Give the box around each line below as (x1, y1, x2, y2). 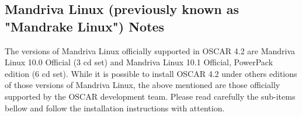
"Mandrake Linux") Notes (5, 17, 165, 35)
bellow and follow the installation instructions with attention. (5, 101, 225, 114)
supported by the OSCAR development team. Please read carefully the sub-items (5, 90, 296, 102)
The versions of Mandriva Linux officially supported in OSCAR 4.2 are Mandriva (5, 44, 296, 57)
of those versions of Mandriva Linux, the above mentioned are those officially (5, 79, 280, 91)
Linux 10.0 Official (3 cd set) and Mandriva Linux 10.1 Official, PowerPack (5, 56, 273, 68)
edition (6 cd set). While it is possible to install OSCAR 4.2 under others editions (5, 67, 297, 79)
